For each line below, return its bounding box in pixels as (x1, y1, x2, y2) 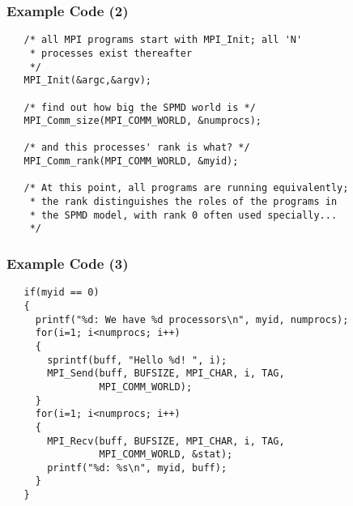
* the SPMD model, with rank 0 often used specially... (29, 209, 338, 221)
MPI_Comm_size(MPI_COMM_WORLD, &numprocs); (23, 115, 262, 127)
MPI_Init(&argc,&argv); (23, 74, 151, 87)
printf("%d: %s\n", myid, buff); (47, 461, 228, 474)
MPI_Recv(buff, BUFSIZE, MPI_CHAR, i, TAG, (47, 435, 285, 447)
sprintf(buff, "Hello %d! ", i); (47, 354, 228, 366)
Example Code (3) (6, 253, 129, 273)
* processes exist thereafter (29, 47, 193, 59)
